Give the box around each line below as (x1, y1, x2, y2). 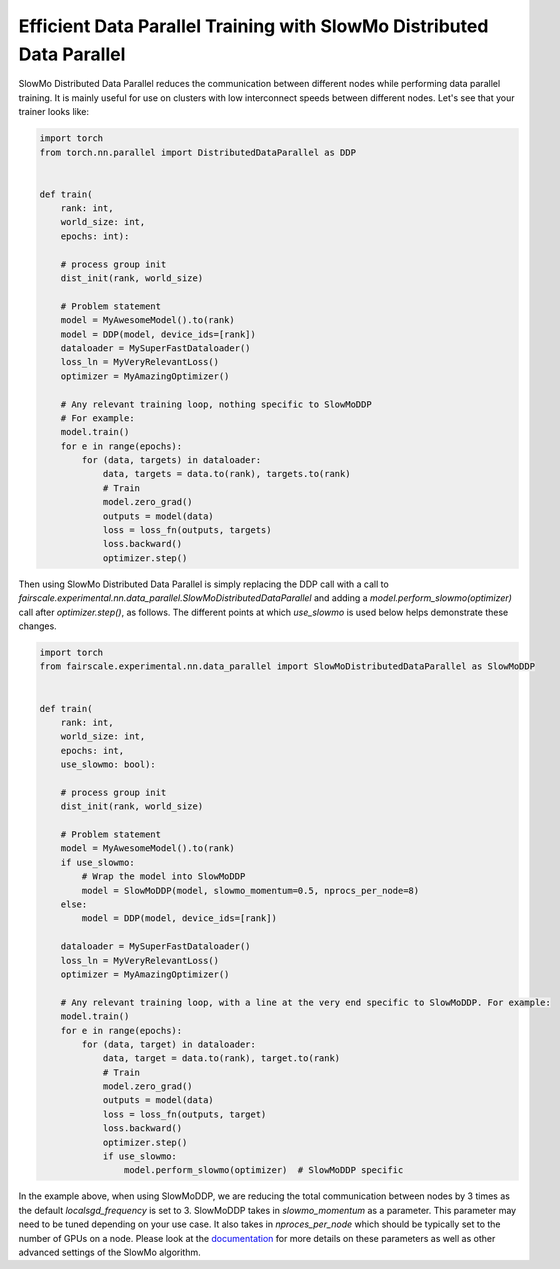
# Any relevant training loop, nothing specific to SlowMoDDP (60, 398, 372, 410)
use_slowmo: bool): (60, 759, 157, 770)
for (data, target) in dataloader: (81, 1038, 257, 1050)
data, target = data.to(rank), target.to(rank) (102, 1053, 341, 1064)
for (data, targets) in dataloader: (81, 455, 262, 466)
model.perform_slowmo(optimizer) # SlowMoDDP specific (123, 1165, 404, 1176)
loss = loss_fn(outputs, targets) (102, 525, 272, 536)
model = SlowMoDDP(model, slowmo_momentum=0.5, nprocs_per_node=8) (81, 885, 420, 896)
